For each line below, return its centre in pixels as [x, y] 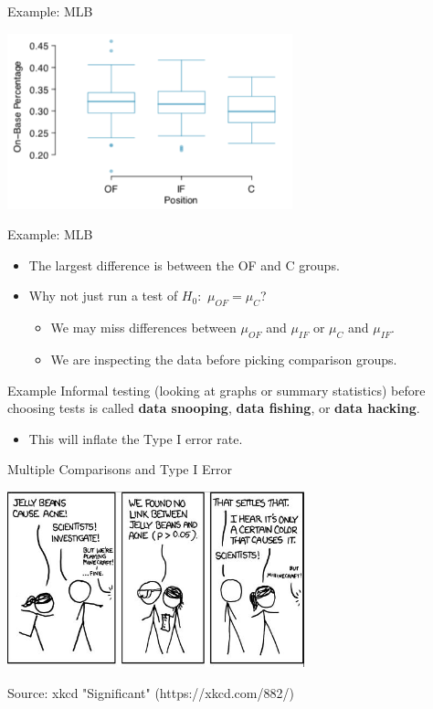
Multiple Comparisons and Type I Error [120, 469]
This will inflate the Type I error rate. [136, 438]
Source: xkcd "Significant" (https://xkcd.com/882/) [151, 692]
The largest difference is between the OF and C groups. [184, 265]
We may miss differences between [143, 328]
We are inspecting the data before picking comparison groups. [224, 359]
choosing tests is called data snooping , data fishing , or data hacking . [214, 408]
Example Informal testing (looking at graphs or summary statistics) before [216, 390]
